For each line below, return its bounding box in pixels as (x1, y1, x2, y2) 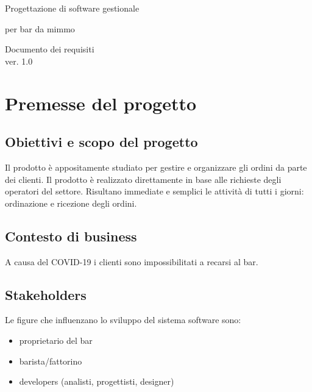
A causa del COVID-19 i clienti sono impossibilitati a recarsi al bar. (5, 255, 258, 268)
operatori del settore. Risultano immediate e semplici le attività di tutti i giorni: (5, 185, 304, 198)
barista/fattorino (19, 354, 82, 367)
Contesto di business (5, 226, 137, 245)
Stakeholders (5, 285, 87, 304)
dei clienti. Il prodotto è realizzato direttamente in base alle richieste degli (5, 173, 282, 185)
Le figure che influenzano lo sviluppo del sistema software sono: (5, 313, 241, 326)
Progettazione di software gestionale (5, 2, 140, 14)
